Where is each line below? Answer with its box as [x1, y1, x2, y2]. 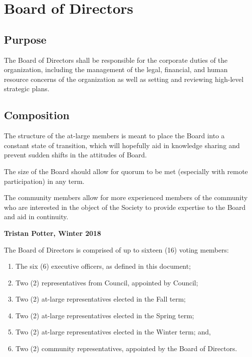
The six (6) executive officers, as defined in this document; [15, 261, 191, 271]
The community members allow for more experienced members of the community [4, 192, 248, 203]
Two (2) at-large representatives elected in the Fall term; [15, 294, 186, 304]
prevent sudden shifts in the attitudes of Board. [4, 150, 147, 160]
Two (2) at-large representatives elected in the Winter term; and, [15, 327, 211, 337]
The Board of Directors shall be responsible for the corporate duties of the [4, 54, 228, 65]
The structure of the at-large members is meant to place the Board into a [4, 130, 225, 141]
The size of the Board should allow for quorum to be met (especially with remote [4, 166, 248, 176]
